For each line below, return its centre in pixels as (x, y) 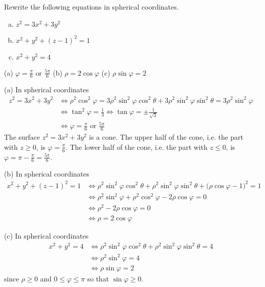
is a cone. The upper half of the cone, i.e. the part (166, 137)
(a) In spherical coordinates (47, 90)
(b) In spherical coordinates (47, 174)
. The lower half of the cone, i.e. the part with (137, 147)
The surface (22, 137)
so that (98, 278)
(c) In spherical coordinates (46, 236)
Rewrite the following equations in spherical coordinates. (91, 7)
